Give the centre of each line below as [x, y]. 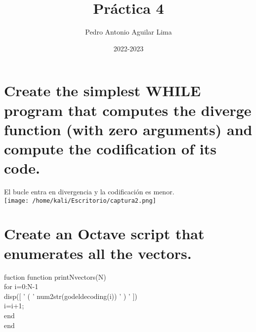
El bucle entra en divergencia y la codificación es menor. [89, 191]
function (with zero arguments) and [128, 129]
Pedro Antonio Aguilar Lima [128, 32]
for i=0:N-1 [21, 286]
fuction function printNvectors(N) [55, 277]
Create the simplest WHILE [103, 91]
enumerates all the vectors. [98, 253]
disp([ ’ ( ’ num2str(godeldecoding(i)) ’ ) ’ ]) [71, 296]
